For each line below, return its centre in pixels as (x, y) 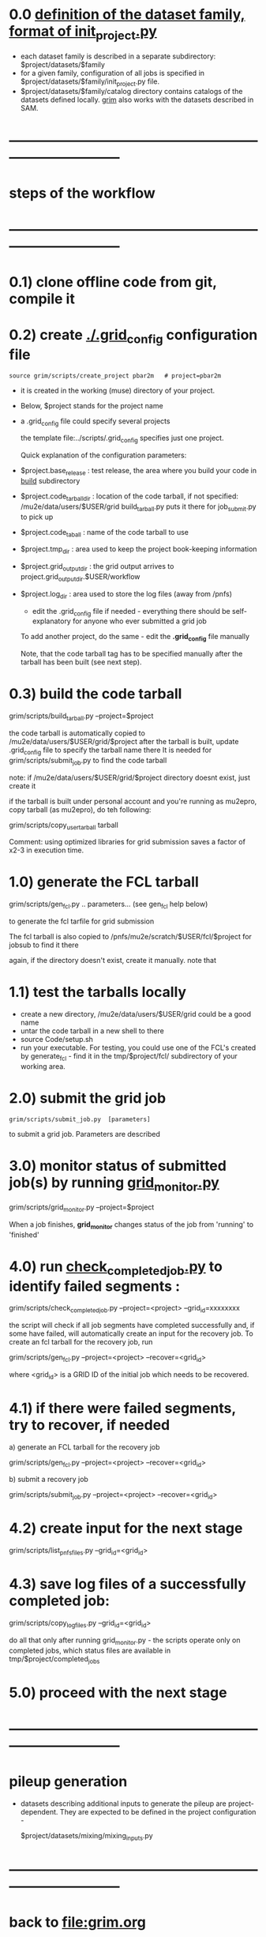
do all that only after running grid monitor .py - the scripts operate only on (125, 1641)
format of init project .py (83, 32)
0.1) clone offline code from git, (113, 282)
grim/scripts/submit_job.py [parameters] (80, 1119)
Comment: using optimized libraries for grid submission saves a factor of (127, 842)
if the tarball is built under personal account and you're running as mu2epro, (133, 801)
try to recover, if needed (90, 1425)
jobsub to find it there (44, 945)
